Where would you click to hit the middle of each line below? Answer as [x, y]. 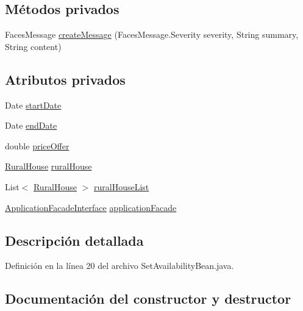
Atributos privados [65, 79]
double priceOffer [37, 145]
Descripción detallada [74, 240]
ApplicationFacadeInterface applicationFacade [91, 207]
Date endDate [31, 125]
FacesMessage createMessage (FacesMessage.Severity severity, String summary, [152, 34]
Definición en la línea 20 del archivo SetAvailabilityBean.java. [119, 266]
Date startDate [33, 105]
